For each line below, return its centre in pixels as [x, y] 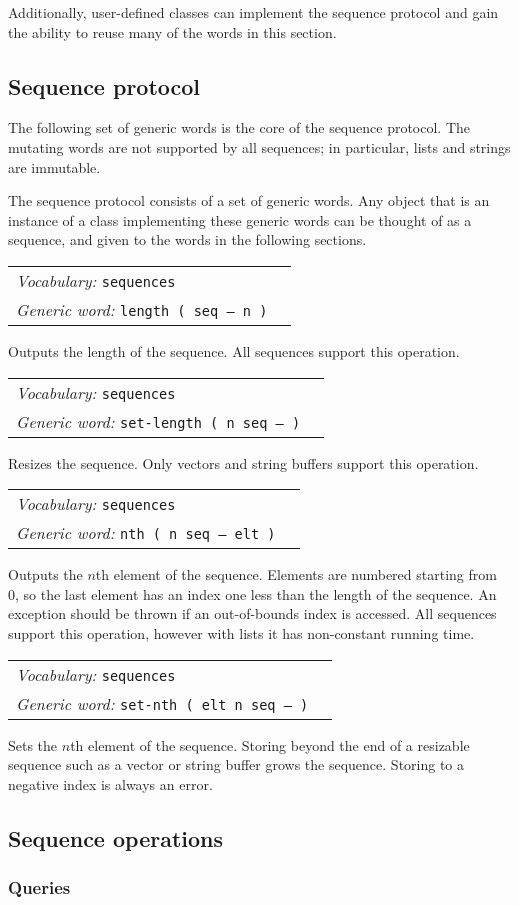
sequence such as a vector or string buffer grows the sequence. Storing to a [236, 764]
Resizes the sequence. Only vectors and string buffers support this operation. [243, 462]
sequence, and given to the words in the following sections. [187, 239]
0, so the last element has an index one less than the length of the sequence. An [252, 593]
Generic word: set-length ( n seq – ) [158, 421]
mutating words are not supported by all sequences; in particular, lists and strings [259, 146]
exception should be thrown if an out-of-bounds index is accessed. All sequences [252, 613]
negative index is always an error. [110, 783]
